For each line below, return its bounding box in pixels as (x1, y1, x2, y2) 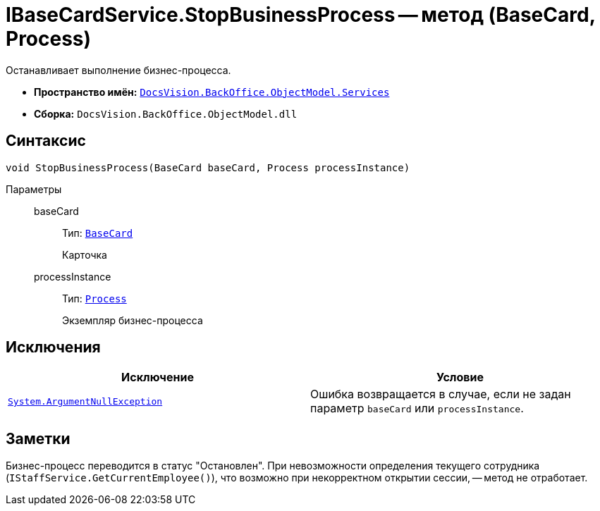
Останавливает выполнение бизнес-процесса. (6, 63, 231, 76)
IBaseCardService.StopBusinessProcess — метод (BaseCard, (6, 3, 596, 27)
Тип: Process (62, 292, 127, 304)
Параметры (6, 183, 62, 195)
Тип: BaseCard (62, 226, 133, 239)
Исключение (121, 370, 194, 385)
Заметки (6, 429, 71, 448)
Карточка (62, 248, 107, 261)
